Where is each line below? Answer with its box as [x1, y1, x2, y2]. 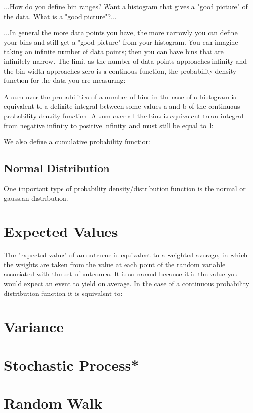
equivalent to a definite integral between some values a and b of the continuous [4, 101, 240, 111]
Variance [4, 316, 64, 336]
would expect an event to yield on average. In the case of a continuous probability [4, 278, 249, 289]
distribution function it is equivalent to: [4, 288, 123, 298]
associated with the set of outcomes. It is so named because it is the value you [4, 269, 238, 279]
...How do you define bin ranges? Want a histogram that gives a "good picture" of [4, 1, 248, 11]
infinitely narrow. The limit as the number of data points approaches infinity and [4, 56, 247, 66]
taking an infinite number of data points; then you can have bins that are [4, 46, 224, 57]
